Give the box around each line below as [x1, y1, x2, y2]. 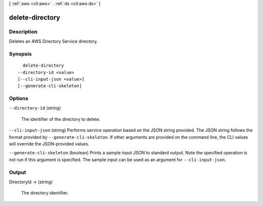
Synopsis [9, 50, 32, 57]
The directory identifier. [21, 190, 69, 196]
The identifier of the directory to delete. [21, 116, 101, 122]
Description [9, 28, 38, 35]
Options [9, 95, 29, 102]
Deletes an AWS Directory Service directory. [9, 38, 98, 44]
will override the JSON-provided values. [9, 141, 90, 147]
